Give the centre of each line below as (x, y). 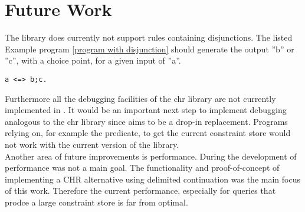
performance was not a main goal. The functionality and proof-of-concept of (142, 168)
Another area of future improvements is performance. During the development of (151, 156)
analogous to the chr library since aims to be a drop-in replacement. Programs (146, 121)
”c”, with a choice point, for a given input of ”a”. (93, 60)
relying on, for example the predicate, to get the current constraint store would (148, 133)
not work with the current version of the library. (92, 144)
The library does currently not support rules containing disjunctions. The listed (149, 37)
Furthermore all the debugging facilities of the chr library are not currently (140, 98)
